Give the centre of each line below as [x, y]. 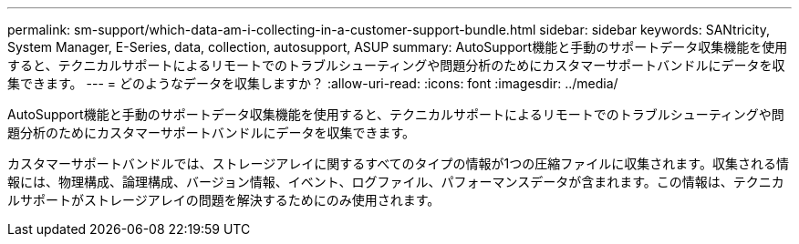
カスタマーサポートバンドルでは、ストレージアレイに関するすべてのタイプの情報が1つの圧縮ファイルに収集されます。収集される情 [398, 163]
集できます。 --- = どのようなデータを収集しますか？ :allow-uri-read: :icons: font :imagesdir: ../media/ [313, 83]
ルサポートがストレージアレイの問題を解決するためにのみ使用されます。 [224, 200]
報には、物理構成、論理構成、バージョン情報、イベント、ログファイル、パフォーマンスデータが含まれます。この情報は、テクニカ [396, 182]
